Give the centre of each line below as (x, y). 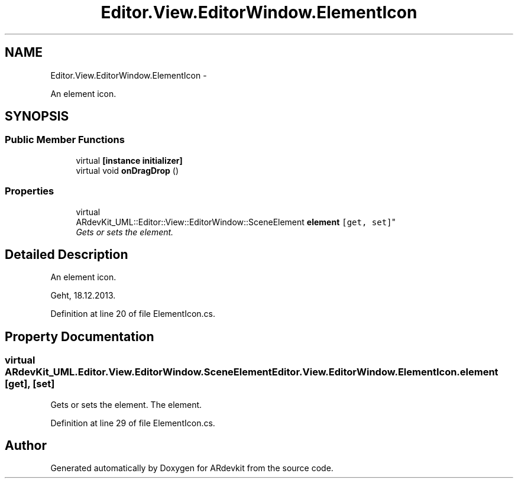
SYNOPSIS (37, 116)
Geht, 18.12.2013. (83, 296)
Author (26, 446)
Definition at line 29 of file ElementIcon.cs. (133, 423)
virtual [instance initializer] (129, 160)
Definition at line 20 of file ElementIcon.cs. (133, 314)
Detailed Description (67, 254)
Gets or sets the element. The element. (126, 404)
